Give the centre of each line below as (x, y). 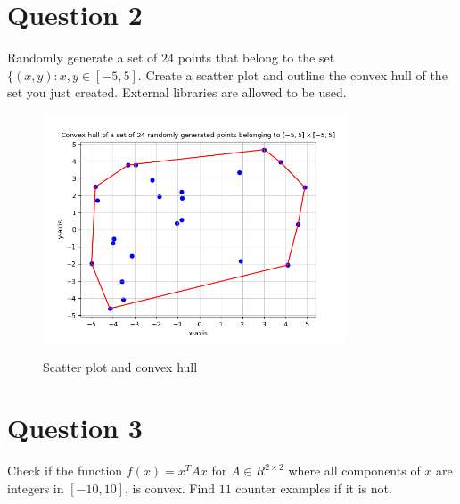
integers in (36, 487)
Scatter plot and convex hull (120, 366)
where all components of (354, 471)
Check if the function (65, 471)
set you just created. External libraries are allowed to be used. (177, 92)
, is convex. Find (169, 487)
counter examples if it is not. (314, 487)
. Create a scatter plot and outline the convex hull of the (292, 74)
